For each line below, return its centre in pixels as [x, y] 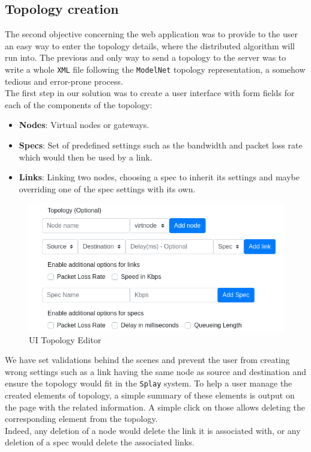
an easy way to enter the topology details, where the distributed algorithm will [150, 45]
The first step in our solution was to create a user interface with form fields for [150, 93]
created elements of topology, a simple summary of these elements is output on [150, 395]
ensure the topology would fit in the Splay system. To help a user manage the [149, 383]
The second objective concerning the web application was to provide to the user [151, 34]
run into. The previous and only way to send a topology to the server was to [146, 57]
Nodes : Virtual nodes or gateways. [84, 125]
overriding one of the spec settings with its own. [107, 188]
